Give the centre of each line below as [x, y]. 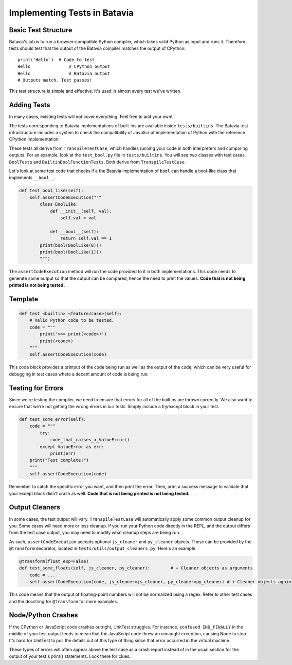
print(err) [63, 454]
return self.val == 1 [86, 238]
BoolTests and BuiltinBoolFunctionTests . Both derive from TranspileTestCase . [97, 162]
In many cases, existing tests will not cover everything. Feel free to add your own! [91, 117]
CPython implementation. [35, 139]
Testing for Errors [36, 388]
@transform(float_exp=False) [54, 561]
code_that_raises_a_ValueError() [90, 440]
